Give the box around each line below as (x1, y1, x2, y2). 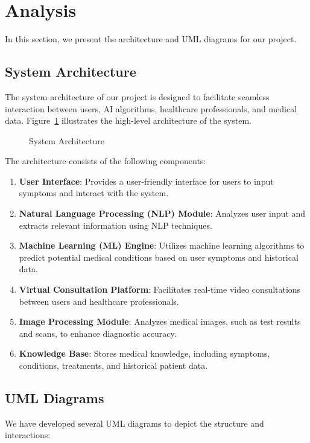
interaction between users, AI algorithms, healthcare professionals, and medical (5, 102, 297, 115)
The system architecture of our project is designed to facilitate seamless (5, 90, 270, 103)
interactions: (5, 429, 51, 441)
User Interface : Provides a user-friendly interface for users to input (19, 174, 274, 187)
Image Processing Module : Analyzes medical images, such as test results (19, 315, 301, 328)
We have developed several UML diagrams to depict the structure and (5, 416, 264, 429)
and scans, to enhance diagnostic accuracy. (19, 327, 177, 339)
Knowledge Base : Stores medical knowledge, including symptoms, (19, 347, 270, 360)
